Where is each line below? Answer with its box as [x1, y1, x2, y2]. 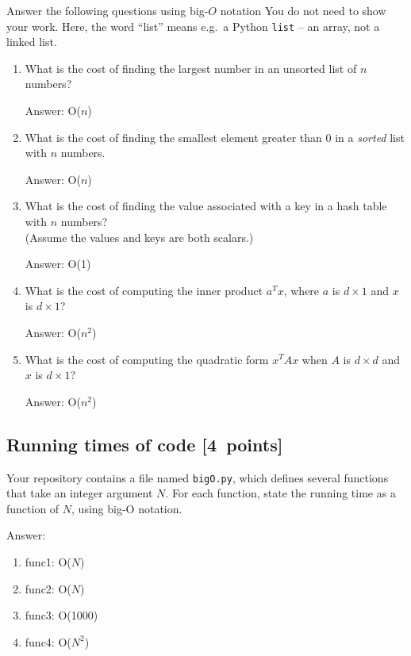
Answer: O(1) [25, 255, 91, 272]
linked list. [6, 33, 57, 50]
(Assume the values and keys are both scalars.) [25, 228, 254, 245]
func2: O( [25, 580, 71, 597]
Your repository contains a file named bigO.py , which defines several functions [6, 469, 389, 485]
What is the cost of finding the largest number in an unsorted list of [25, 59, 357, 76]
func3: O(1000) [25, 607, 98, 623]
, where [283, 282, 320, 298]
